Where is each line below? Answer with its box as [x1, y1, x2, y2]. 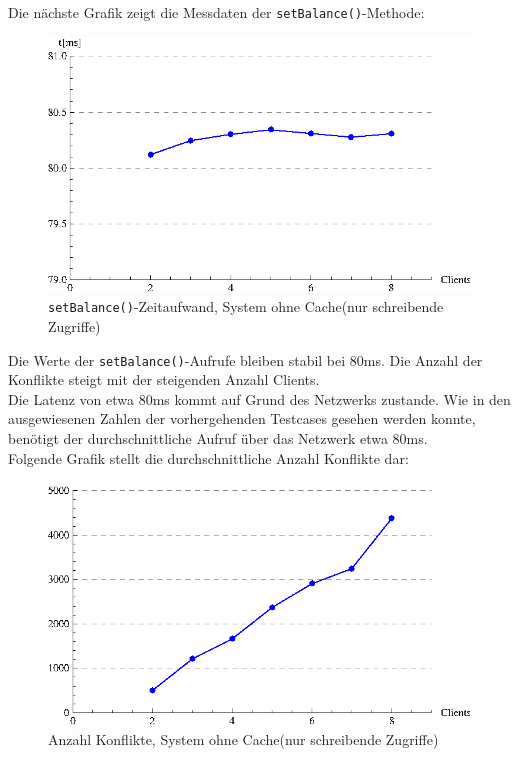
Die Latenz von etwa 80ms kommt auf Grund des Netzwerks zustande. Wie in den [8, 388, 511, 409]
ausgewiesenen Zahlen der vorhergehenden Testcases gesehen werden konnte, [8, 408, 476, 429]
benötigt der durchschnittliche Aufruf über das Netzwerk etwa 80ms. [8, 427, 428, 448]
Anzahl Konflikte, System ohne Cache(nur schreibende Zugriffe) [48, 729, 439, 750]
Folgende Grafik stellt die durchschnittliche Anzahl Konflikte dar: [8, 447, 409, 468]
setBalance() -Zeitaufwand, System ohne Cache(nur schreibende [48, 296, 444, 317]
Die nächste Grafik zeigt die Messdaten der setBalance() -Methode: [8, 2, 425, 22]
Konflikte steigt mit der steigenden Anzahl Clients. [8, 369, 320, 390]
